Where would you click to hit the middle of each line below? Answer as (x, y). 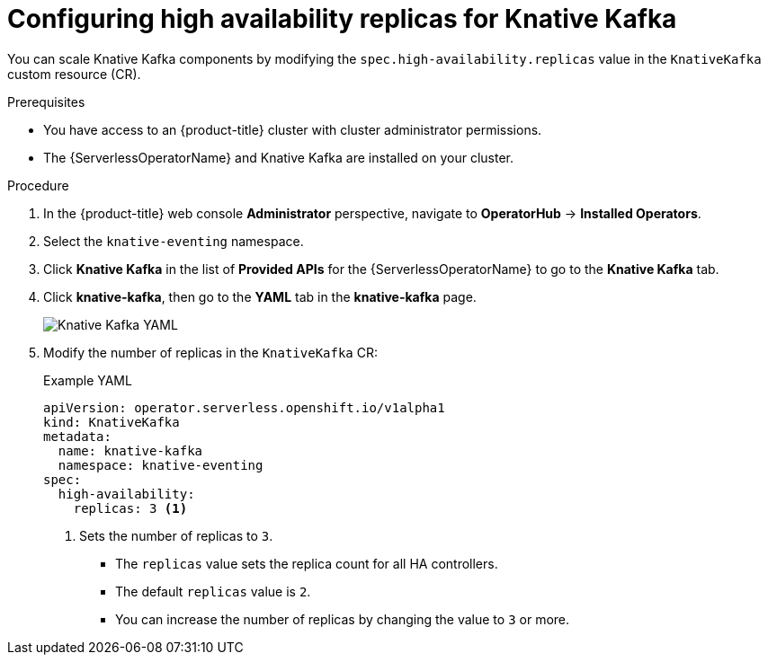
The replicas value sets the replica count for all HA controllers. (307, 563)
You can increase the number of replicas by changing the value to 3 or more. (343, 619)
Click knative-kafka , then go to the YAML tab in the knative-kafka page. (260, 296)
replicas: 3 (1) (130, 508)
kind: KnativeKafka (112, 422)
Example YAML (88, 380)
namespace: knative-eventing (161, 465)
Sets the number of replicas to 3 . (176, 535)
